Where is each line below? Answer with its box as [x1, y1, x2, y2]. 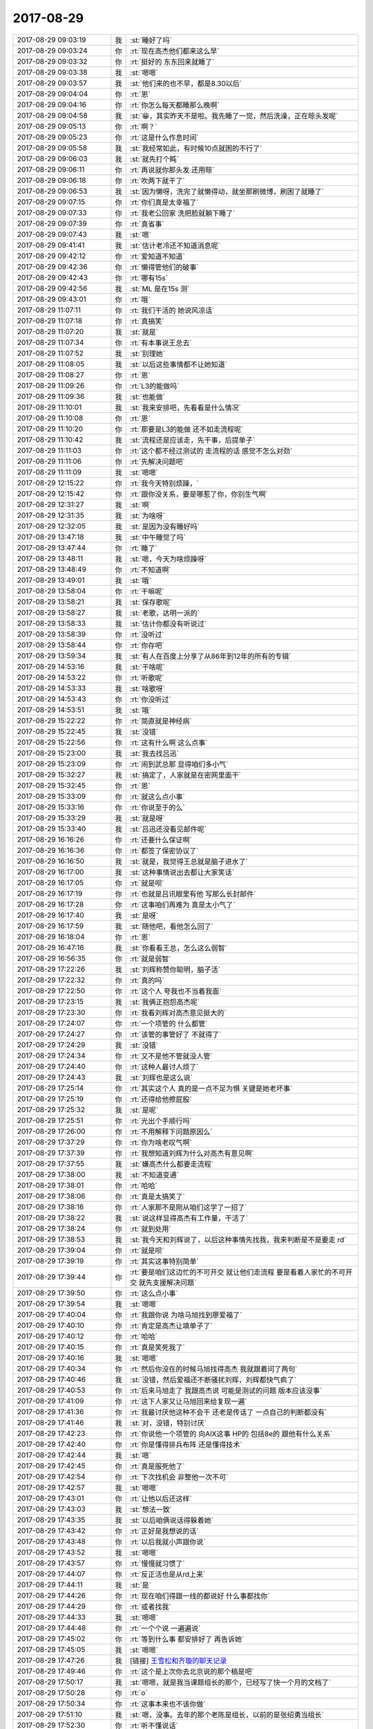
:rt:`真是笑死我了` [130, 1342, 186, 1352]
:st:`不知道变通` [130, 1169, 180, 1179]
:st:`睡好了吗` [130, 35, 173, 45]
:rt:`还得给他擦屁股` [130, 1094, 193, 1104]
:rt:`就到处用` [130, 1224, 172, 1234]
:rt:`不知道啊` [130, 564, 172, 574]
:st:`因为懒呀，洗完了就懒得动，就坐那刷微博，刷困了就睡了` [130, 187, 325, 196]
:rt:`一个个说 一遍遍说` [130, 1623, 201, 1633]
